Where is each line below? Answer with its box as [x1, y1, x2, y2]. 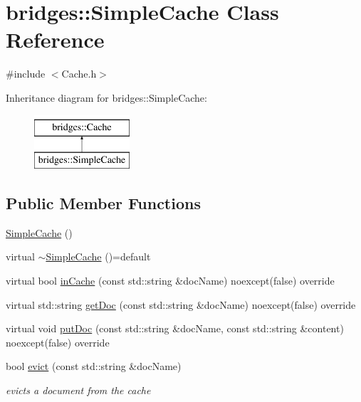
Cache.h [61, 66, 97, 81]
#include [6, 66, 46, 81]
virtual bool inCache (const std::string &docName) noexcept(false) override [6, 273, 335, 288]
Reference [6, 25, 105, 54]
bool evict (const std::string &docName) [6, 359, 182, 374]
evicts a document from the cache [6, 383, 151, 398]
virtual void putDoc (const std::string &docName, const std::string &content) [6, 321, 344, 336]
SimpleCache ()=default [46, 249, 151, 264]
